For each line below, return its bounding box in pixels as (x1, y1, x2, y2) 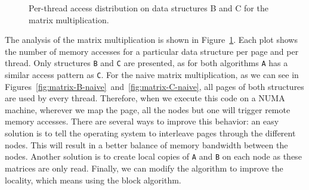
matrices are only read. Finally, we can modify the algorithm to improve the (5, 161, 283, 174)
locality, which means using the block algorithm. (5, 173, 181, 186)
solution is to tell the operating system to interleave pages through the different (5, 127, 296, 139)
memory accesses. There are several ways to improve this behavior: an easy (5, 115, 279, 127)
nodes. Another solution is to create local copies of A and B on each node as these (5, 150, 302, 163)
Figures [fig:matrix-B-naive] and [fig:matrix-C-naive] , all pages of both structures (5, 80, 304, 92)
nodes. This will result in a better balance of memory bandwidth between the (5, 138, 288, 151)
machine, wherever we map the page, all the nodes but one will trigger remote (5, 103, 291, 116)
